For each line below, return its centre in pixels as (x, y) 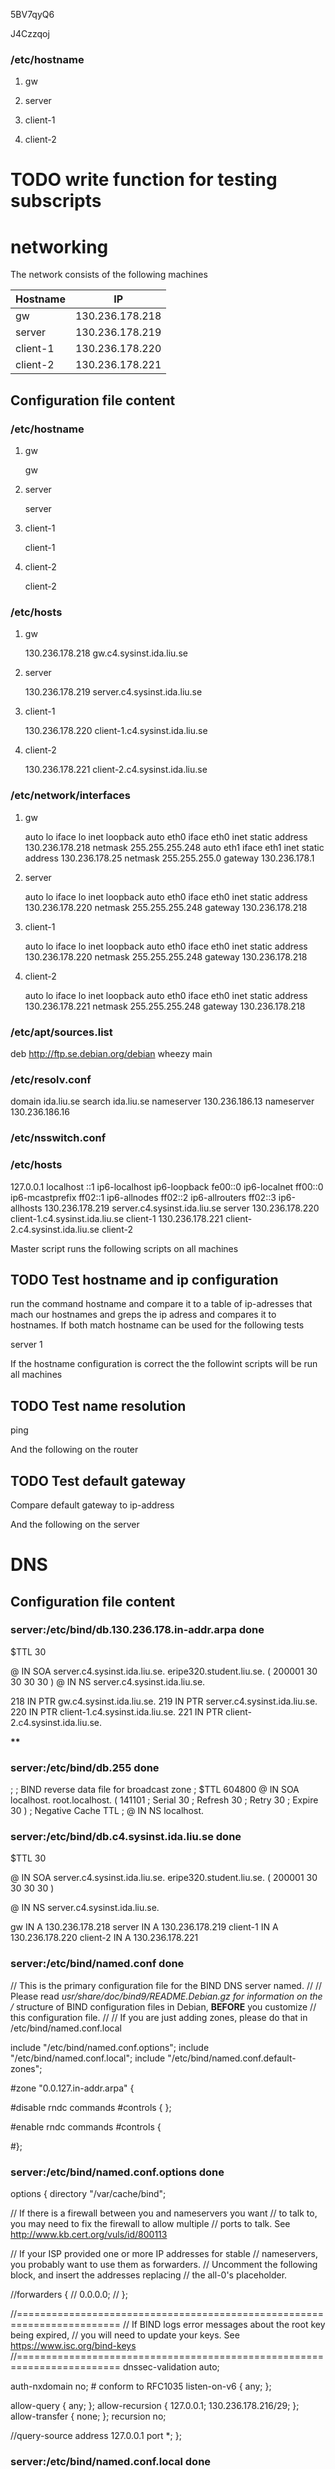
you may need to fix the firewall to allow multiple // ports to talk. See (150, 2224)
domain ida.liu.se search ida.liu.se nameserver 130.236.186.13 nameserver (162, 1101)
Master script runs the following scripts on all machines (124, 1248)
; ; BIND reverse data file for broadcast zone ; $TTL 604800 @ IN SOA (155, 1790)
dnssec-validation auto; (171, 2367)
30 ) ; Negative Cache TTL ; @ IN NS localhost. (107, 1811)
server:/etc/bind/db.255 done (85, 1767)
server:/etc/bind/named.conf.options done (117, 2172)
